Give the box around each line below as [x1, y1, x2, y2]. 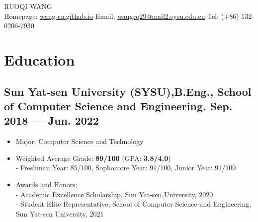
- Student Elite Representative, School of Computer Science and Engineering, [15, 199, 252, 209]
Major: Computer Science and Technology [15, 136, 144, 147]
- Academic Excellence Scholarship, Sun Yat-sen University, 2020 [15, 189, 213, 199]
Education [4, 49, 75, 70]
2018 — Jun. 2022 [4, 113, 99, 128]
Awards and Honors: [15, 179, 78, 189]
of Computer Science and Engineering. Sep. [4, 98, 233, 113]
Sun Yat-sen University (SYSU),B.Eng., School [4, 83, 252, 99]
